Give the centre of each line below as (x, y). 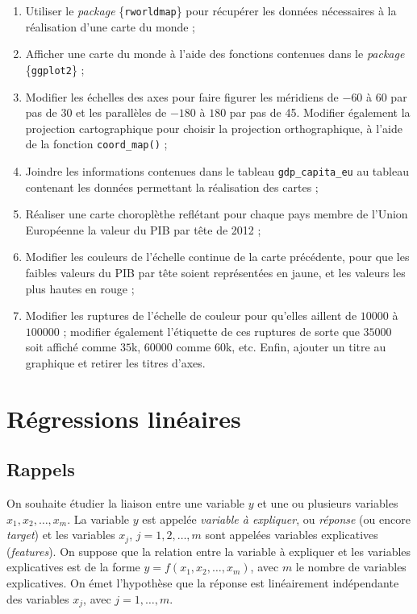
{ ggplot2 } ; (55, 69)
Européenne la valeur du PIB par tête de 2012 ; (143, 229)
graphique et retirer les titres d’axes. (115, 362)
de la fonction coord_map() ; (96, 144)
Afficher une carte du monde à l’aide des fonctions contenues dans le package (215, 54)
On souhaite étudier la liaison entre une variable (126, 503)
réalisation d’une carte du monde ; (110, 26)
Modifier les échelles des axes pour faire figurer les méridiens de (182, 96)
